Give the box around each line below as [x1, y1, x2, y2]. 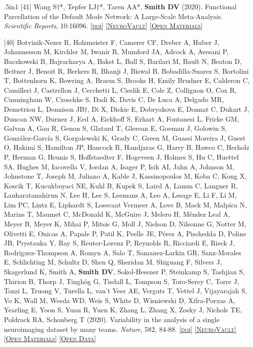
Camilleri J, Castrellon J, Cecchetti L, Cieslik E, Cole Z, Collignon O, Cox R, [4, 84, 237, 95]
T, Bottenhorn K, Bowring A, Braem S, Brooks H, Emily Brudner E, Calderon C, [4, 75, 250, 85]
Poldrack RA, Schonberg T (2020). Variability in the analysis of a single [4, 314, 220, 324]
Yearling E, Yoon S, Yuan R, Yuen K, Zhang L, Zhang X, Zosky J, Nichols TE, [4, 305, 242, 315]
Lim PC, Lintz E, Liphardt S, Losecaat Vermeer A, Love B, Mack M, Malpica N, [4, 199, 247, 209]
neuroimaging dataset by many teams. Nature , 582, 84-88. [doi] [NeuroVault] [4, 324, 236, 334]
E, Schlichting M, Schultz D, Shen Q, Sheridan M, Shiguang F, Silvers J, [4, 257, 222, 267]
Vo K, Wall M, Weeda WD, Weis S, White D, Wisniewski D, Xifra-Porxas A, [4, 295, 235, 305]
